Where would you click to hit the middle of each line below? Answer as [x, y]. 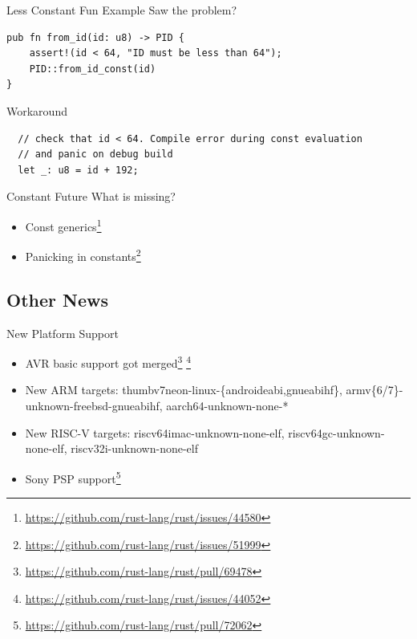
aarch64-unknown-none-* [227, 406]
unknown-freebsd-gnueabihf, [94, 406]
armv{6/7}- [374, 390]
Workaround [37, 110]
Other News [57, 299]
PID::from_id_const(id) [93, 69]
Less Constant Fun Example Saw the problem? [122, 10]
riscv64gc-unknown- [336, 432]
